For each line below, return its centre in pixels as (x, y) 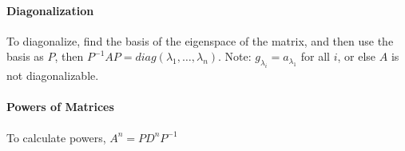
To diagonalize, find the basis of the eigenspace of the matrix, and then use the (200, 40)
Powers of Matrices (60, 107)
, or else (357, 56)
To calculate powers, (56, 137)
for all (315, 56)
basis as (25, 56)
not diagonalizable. (53, 75)
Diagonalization (50, 10)
